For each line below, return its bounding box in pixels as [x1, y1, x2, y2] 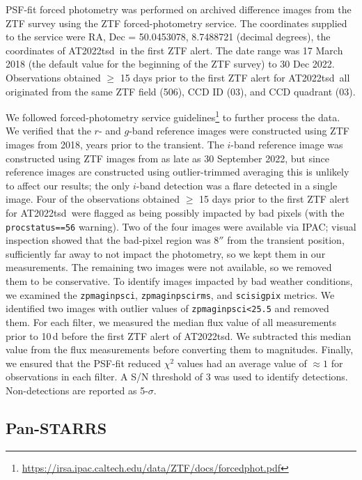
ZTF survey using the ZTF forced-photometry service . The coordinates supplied [6, 15, 347, 30]
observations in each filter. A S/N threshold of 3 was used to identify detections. [6, 369, 348, 384]
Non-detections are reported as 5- [6, 382, 148, 397]
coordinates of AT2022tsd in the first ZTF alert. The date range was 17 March [6, 42, 343, 57]
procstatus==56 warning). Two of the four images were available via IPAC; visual [6, 219, 356, 233]
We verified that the [6, 123, 91, 138]
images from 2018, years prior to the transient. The [6, 137, 224, 151]
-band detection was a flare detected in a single [136, 178, 338, 192]
